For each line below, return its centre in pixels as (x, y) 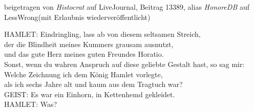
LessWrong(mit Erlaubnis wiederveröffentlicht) (77, 17)
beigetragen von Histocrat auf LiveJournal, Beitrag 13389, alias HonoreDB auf (127, 7)
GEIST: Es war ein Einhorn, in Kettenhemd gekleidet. (90, 94)
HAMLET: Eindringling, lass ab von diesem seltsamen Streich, (102, 34)
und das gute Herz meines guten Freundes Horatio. (84, 54)
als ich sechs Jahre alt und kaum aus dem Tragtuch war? (93, 84)
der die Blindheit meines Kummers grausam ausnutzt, (89, 44)
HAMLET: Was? (31, 104)
